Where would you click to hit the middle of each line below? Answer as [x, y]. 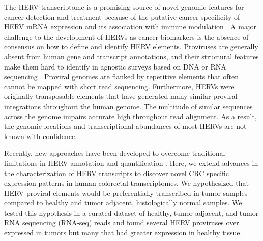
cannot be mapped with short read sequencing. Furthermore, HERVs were [119, 86]
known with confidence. [41, 136]
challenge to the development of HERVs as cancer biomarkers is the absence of [126, 36]
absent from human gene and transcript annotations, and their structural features [131, 56]
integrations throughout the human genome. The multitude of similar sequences [128, 106]
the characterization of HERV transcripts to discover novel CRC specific [117, 173]
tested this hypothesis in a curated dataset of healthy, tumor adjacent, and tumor [131, 212]
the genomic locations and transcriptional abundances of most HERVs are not [125, 126]
